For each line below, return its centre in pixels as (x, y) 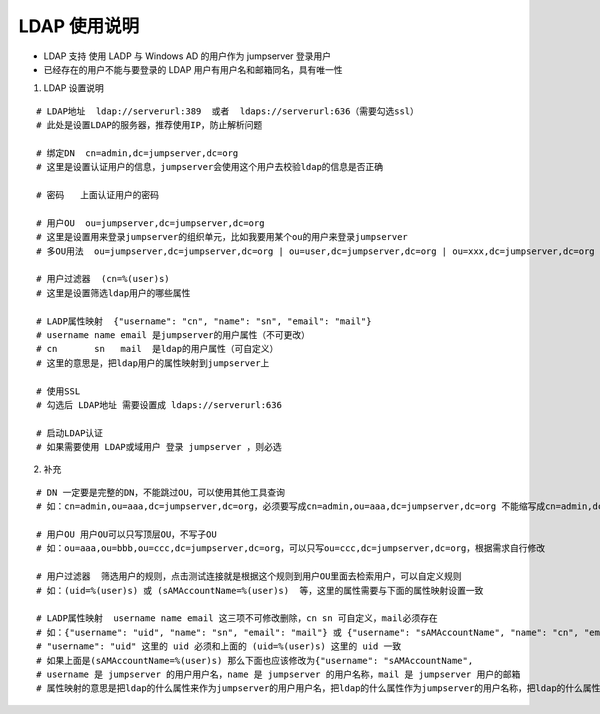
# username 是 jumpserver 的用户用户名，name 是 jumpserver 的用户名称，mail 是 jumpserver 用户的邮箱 (278, 674)
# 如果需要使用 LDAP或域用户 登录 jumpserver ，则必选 (159, 447)
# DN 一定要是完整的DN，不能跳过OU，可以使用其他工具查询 (160, 492)
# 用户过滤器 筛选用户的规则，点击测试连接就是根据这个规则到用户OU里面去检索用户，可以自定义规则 (249, 576)
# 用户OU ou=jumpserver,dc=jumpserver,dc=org (150, 223)
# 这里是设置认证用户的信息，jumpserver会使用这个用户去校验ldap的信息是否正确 (210, 167)
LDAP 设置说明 (74, 88)
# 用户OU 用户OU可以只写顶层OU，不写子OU (126, 534)
